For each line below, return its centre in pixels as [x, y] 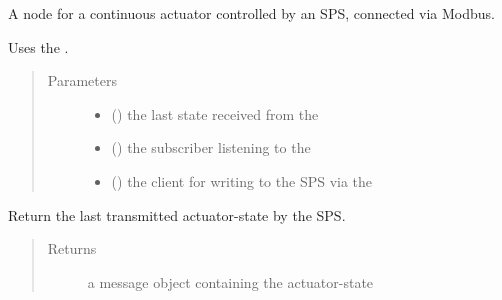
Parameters [82, 80]
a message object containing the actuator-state [230, 281]
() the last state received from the [215, 113]
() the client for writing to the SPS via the [242, 180]
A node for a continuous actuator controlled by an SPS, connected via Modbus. [252, 13]
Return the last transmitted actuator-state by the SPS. [177, 214]
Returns [72, 248]
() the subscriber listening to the [211, 147]
